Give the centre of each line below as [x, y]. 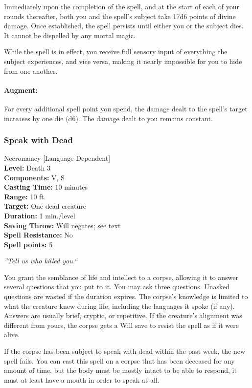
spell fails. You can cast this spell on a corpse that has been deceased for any [119, 360]
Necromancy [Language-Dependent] [57, 158]
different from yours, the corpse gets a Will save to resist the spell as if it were [121, 325]
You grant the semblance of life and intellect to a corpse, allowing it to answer [121, 277]
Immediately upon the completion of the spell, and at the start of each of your [122, 6]
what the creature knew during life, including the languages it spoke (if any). [119, 306]
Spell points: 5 [28, 244]
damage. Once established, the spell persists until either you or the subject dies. [124, 26]
